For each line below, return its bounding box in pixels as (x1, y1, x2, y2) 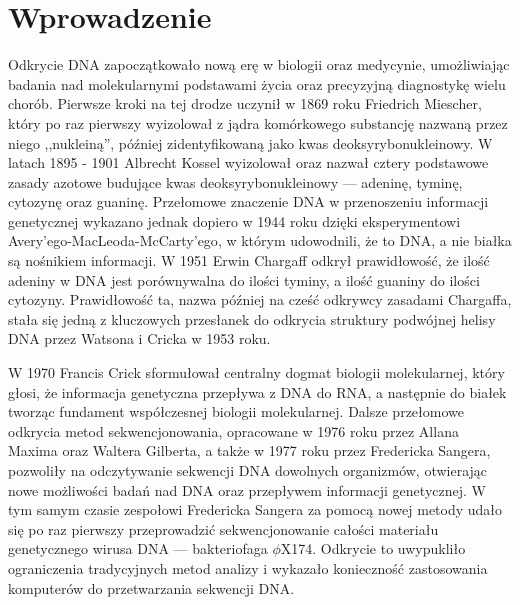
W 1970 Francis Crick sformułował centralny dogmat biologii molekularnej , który (8, 362, 505, 383)
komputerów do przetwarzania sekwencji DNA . (8, 577, 295, 598)
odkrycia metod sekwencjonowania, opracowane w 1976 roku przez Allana (8, 420, 459, 441)
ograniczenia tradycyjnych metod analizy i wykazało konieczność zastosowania (8, 557, 488, 578)
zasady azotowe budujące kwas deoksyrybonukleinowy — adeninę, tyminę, (8, 171, 463, 192)
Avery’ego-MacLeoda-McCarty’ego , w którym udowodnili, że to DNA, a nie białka (8, 230, 512, 251)
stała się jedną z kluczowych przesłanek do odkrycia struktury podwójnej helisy (8, 308, 496, 329)
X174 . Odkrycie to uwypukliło (280, 538, 466, 559)
